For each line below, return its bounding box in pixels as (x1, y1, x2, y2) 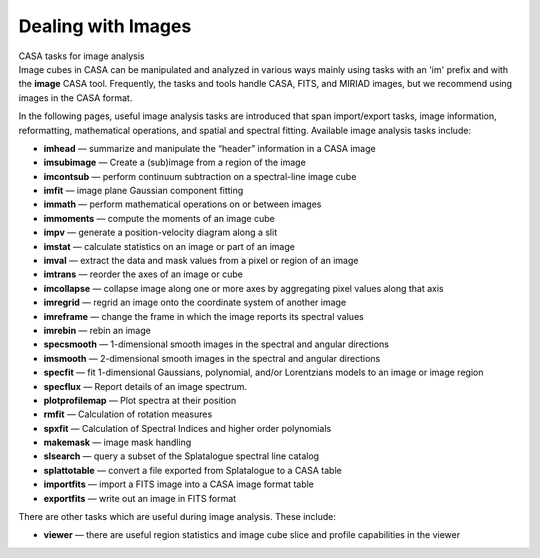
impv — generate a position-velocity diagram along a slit (43, 226, 278, 239)
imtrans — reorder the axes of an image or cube (43, 268, 244, 280)
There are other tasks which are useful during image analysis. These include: (18, 511, 337, 523)
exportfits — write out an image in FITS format (43, 492, 237, 504)
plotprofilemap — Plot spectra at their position (43, 394, 237, 406)
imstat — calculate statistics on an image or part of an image (43, 240, 295, 252)
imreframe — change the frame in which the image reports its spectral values (43, 310, 364, 322)
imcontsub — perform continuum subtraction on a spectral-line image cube (43, 170, 357, 182)
